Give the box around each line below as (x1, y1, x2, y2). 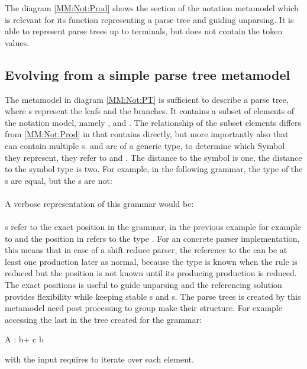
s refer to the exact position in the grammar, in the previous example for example (5, 221, 301, 233)
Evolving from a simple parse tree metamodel (5, 65, 290, 83)
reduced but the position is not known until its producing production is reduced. (5, 267, 297, 279)
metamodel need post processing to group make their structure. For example (5, 302, 282, 314)
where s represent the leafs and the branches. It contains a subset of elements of (5, 105, 295, 117)
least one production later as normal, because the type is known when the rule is (5, 255, 298, 267)
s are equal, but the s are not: (5, 174, 112, 186)
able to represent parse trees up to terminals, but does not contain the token (5, 25, 283, 37)
